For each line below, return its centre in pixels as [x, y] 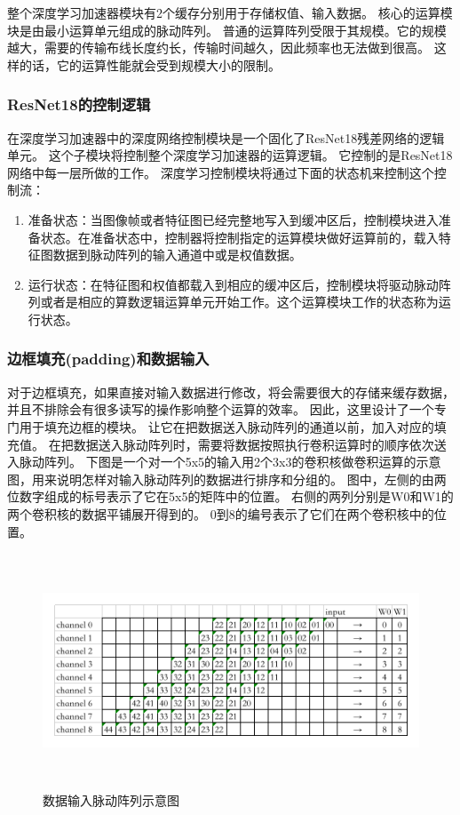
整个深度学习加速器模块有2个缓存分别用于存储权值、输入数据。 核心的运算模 [230, 12]
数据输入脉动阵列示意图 [111, 800]
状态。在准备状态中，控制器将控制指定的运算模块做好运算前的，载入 [239, 237]
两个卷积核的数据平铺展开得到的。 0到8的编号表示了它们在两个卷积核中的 [221, 513]
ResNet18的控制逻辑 [79, 104]
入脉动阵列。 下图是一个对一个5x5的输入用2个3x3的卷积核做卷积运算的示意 [224, 462]
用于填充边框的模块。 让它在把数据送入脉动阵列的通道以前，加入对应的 [226, 426]
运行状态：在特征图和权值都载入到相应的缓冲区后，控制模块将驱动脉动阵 [239, 284]
